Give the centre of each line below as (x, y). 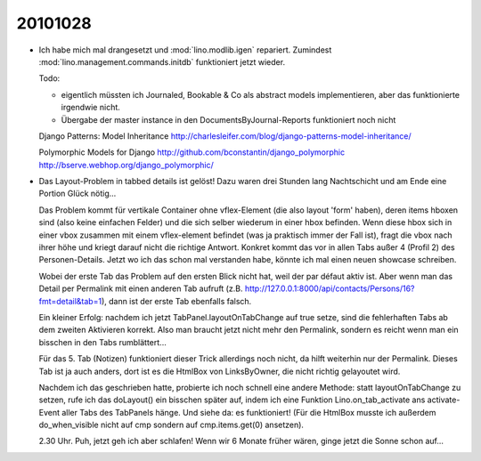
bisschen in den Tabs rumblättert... (102, 342)
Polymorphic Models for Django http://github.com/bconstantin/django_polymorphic (192, 152)
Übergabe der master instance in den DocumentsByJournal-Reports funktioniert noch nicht (228, 119)
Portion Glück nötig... (77, 194)
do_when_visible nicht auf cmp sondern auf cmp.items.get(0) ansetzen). (171, 425)
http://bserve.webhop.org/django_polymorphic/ (126, 165)
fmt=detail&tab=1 (70, 301)
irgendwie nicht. (90, 108)
